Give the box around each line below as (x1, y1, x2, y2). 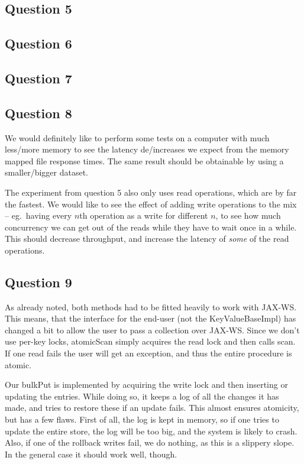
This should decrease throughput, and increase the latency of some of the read (5, 232, 289, 245)
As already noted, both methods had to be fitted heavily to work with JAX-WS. (5, 300, 297, 313)
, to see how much (215, 209, 281, 222)
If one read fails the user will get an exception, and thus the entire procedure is (5, 347, 292, 359)
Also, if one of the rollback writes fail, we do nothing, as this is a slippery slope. (5, 436, 295, 449)
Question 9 (5, 272, 72, 291)
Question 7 (5, 69, 72, 87)
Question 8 (5, 103, 72, 122)
